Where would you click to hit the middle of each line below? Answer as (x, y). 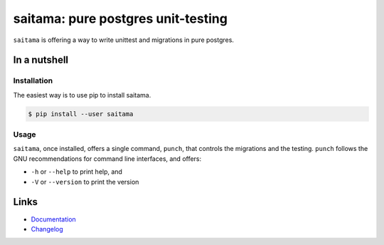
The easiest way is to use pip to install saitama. (82, 95)
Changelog (47, 229)
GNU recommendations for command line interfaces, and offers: (107, 158)
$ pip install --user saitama (81, 114)
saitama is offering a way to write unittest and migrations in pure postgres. (124, 40)
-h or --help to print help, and (76, 172)
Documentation (53, 219)
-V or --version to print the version (85, 182)
